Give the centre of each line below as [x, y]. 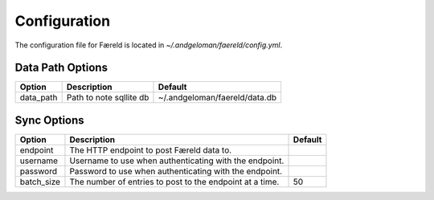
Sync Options [49, 120]
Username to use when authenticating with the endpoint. [177, 161]
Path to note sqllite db [108, 98]
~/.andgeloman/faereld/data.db [217, 98]
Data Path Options [61, 68]
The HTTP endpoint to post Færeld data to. [151, 150]
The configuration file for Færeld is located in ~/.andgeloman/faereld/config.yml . [149, 45]
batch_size [40, 182]
